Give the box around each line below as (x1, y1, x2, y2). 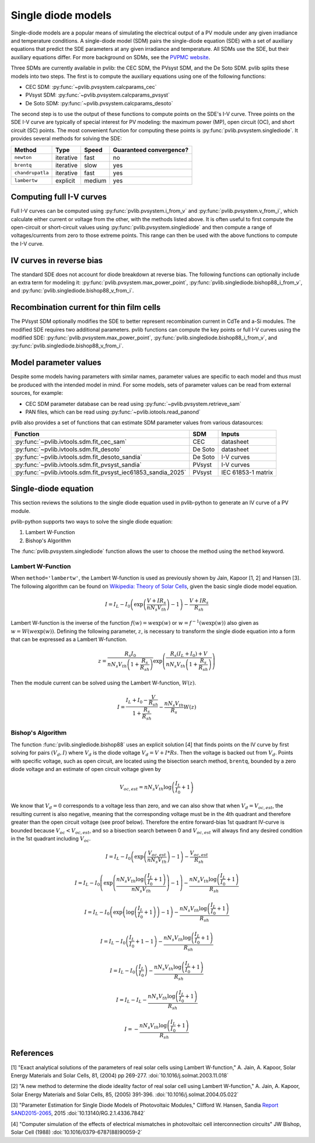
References (10, 1048, 54, 1058)
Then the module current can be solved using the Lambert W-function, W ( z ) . (10, 679, 197, 687)
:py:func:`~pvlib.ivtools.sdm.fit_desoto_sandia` (14, 453, 142, 461)
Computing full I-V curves (10, 192, 107, 202)
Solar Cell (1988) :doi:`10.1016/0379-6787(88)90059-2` (10, 1129, 142, 1136)
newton (14, 154, 32, 161)
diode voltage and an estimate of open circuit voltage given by (10, 766, 162, 772)
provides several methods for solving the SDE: (10, 135, 123, 142)
